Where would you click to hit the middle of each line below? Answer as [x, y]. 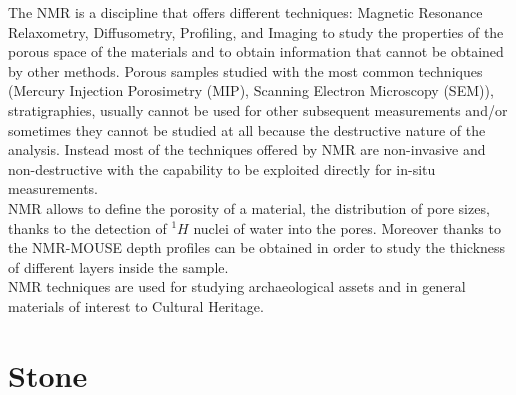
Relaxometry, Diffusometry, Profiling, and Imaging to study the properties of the [256, 31]
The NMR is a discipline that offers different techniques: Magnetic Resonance [245, 12]
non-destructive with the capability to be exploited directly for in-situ [222, 168]
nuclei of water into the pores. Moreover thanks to [347, 227]
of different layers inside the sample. [118, 266]
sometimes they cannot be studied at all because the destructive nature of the [247, 129]
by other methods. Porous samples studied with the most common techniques [245, 70]
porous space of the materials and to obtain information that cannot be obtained [256, 51]
